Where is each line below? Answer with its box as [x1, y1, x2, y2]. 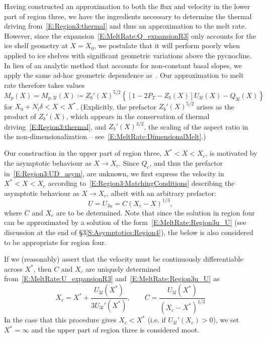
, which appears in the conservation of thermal [66, 110, 210, 121]
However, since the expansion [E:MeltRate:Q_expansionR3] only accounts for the [4, 30, 256, 41]
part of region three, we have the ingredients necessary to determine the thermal [4, 11, 252, 21]
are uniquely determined [85, 263, 161, 274]
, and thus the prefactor [149, 157, 223, 168]
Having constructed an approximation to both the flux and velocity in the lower [4, 1, 250, 11]
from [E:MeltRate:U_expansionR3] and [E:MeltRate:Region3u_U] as [4, 273, 220, 284]
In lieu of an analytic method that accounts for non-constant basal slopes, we [4, 60, 242, 70]
